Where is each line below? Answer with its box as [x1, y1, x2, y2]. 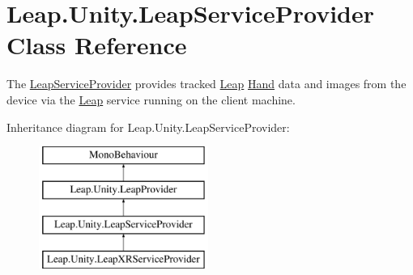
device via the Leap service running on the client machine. [6, 91, 296, 108]
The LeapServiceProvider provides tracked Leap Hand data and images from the [6, 75, 407, 92]
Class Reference [6, 28, 187, 61]
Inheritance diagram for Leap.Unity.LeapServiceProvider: [6, 118, 290, 135]
